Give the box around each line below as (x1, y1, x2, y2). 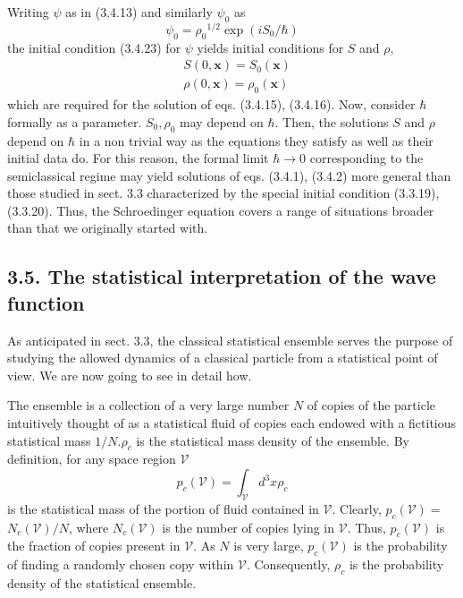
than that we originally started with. (7, 218, 208, 237)
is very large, (233, 536, 304, 555)
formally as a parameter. (7, 112, 142, 131)
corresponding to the (309, 149, 424, 167)
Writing (7, 3, 49, 21)
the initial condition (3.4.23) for (7, 38, 181, 56)
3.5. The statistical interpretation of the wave (7, 262, 436, 290)
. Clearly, (332, 499, 382, 517)
